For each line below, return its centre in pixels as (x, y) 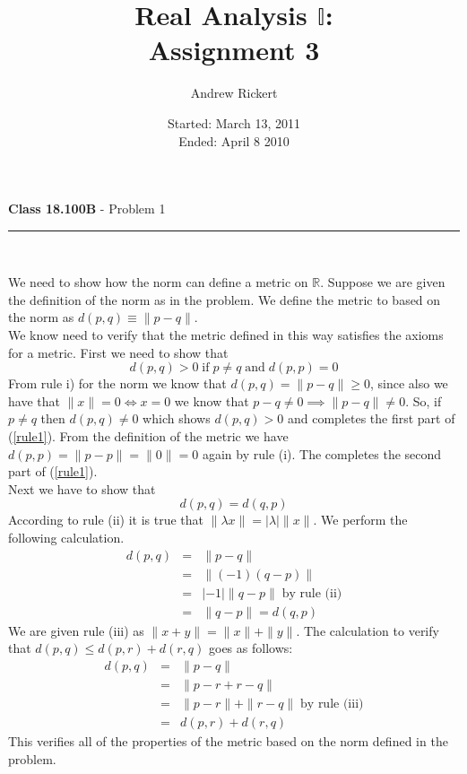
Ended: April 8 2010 (234, 140)
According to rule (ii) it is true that (106, 520)
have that (34, 400)
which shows (177, 418)
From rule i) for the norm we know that (117, 383)
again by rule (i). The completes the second (322, 453)
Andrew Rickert (234, 93)
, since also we (409, 383)
